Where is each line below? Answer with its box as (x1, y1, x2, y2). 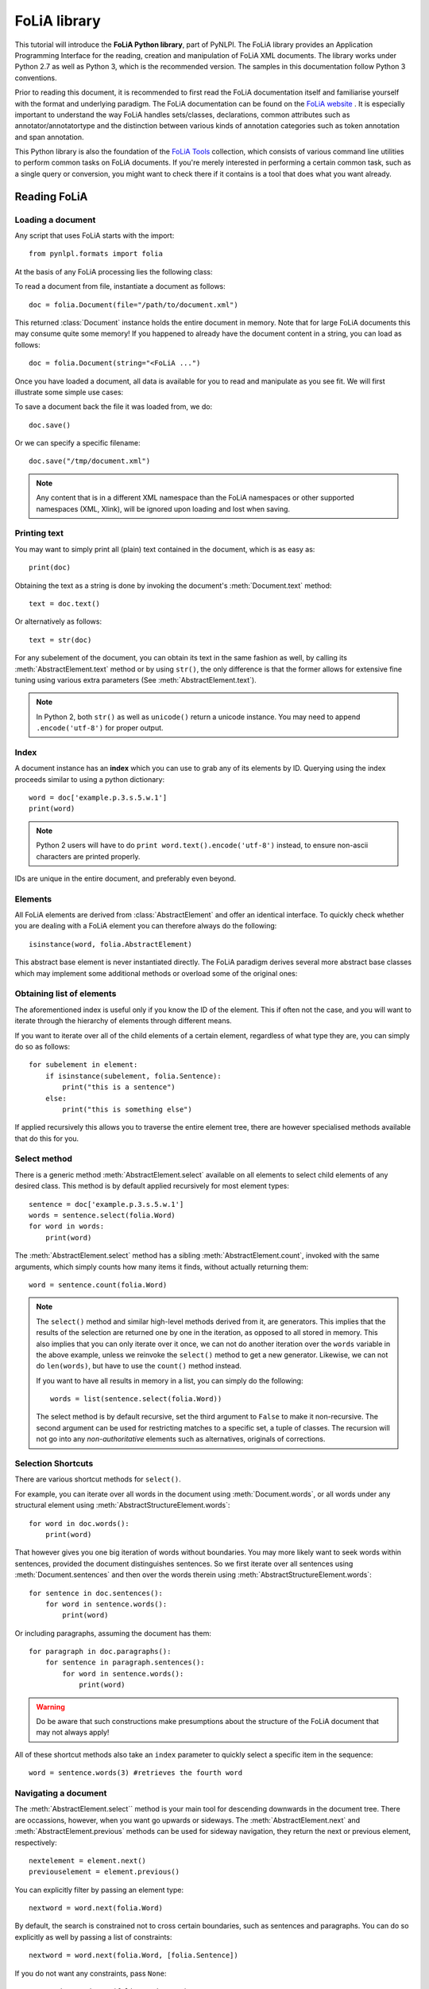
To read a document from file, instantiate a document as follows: (14, 282, 226, 291)
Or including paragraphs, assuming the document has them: (14, 1628, 212, 1638)
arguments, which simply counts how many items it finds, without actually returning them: (14, 1262, 309, 1271)
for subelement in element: (29, 1061, 138, 1069)
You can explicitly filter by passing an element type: (14, 1885, 184, 1894)
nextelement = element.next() (29, 1856, 147, 1865)
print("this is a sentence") (62, 1083, 176, 1092)
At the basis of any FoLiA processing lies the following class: (14, 267, 213, 276)
